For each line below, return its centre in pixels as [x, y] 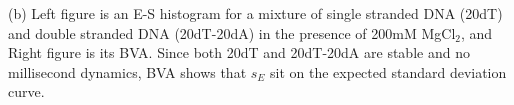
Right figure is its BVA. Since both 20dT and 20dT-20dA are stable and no [239, 52]
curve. [26, 91]
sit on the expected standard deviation [388, 71]
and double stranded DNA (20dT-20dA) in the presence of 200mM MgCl [232, 32]
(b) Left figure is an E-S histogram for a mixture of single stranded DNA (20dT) [255, 13]
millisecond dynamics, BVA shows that [127, 71]
